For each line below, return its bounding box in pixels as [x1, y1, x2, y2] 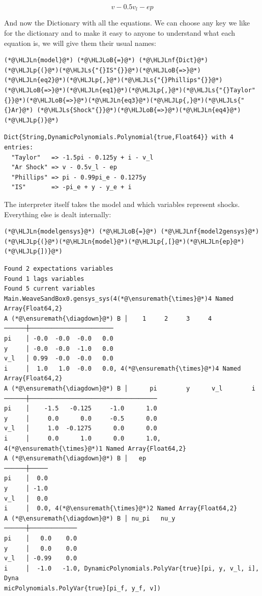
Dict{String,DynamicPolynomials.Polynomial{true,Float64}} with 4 [4, 134, 234, 141]
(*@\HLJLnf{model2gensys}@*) [160, 228, 259, 236]
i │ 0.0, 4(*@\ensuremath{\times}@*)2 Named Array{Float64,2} [4, 505, 238, 512]
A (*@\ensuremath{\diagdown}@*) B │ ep [4, 455, 147, 462]
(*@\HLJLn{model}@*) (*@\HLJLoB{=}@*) [4, 57, 135, 64]
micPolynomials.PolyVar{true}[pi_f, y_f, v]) [4, 584, 161, 592]
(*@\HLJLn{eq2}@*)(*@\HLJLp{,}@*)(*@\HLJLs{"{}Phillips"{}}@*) [4, 76, 223, 84]
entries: [4, 143, 34, 151]
